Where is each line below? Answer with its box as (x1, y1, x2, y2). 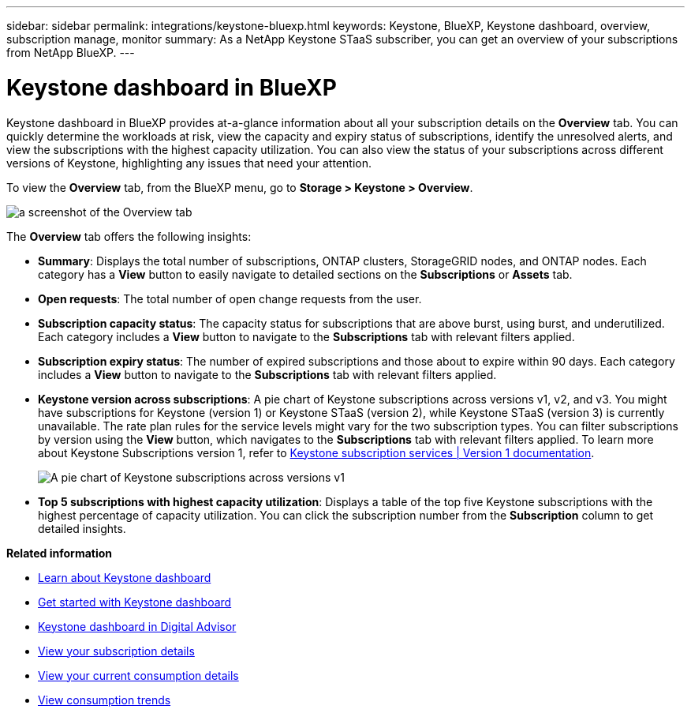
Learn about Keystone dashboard (38, 570, 211, 584)
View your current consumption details (38, 668, 239, 682)
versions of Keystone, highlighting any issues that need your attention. (6, 156, 372, 170)
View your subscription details (38, 644, 195, 658)
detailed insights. (38, 521, 126, 535)
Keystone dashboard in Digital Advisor (38, 619, 237, 633)
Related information (6, 546, 113, 560)
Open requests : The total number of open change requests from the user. (38, 291, 422, 306)
